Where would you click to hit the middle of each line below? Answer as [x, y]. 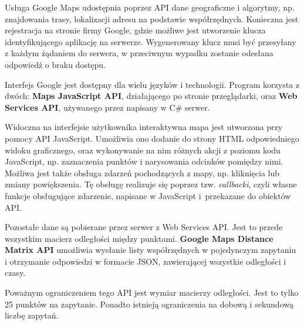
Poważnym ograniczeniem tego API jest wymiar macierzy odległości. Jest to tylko [152, 292]
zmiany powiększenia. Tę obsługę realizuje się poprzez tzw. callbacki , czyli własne [151, 184]
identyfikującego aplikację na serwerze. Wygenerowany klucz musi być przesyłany [151, 41]
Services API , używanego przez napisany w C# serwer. [107, 107]
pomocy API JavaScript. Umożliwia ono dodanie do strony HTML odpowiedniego [152, 138]
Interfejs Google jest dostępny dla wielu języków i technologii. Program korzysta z [152, 84]
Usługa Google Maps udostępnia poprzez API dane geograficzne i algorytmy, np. [150, 7]
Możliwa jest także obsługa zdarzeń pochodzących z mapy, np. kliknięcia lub [142, 172]
